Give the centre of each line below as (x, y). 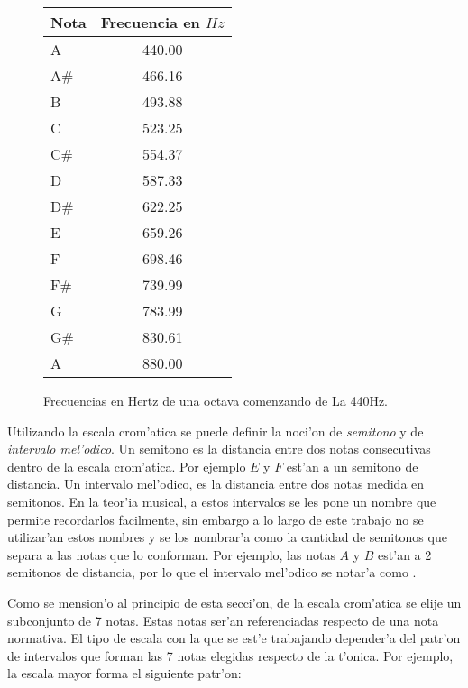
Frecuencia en (150, 22)
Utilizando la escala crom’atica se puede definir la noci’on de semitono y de (216, 431)
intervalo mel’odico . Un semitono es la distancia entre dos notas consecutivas (219, 449)
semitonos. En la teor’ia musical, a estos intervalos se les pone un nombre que (222, 501)
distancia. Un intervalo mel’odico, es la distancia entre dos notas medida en (216, 484)
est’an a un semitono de (352, 466)
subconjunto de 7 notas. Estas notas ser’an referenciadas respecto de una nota (223, 620)
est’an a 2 (405, 554)
